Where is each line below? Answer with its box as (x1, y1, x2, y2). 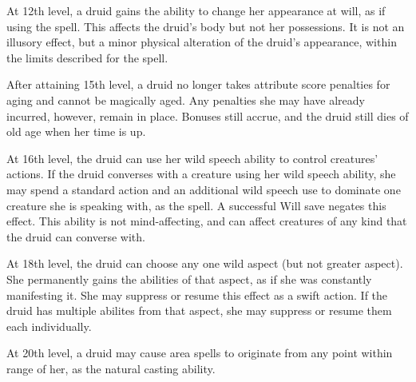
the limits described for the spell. (6, 49, 168, 66)
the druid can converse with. (6, 228, 145, 245)
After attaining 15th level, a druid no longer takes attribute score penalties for (6, 76, 390, 93)
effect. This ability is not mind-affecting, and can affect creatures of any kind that (6, 213, 407, 229)
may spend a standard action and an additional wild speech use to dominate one (6, 181, 401, 197)
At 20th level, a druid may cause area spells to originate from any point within (6, 344, 393, 361)
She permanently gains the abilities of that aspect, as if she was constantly (6, 270, 372, 287)
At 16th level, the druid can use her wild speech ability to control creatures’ (6, 149, 378, 166)
